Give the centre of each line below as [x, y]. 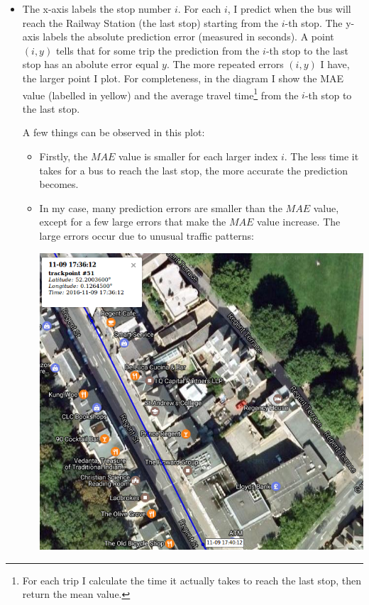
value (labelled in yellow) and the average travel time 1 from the [160, 94]
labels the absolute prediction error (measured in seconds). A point [188, 37]
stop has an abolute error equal [90, 64]
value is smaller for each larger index [198, 156]
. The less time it [321, 156]
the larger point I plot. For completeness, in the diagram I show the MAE [183, 78]
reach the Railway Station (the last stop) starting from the [150, 22]
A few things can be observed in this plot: [114, 132]
